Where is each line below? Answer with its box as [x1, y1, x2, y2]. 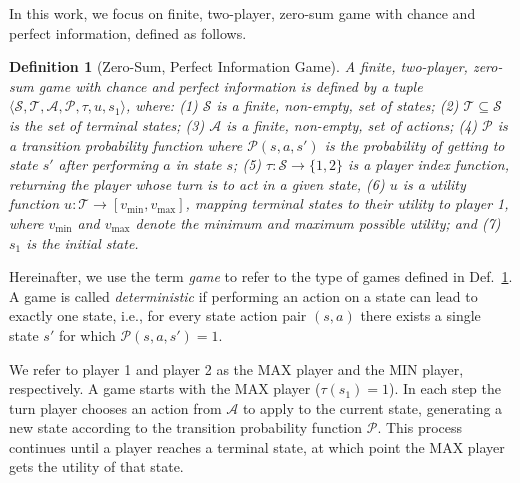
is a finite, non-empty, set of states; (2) [216, 95, 459, 116]
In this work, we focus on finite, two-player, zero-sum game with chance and [9, 3, 476, 23]
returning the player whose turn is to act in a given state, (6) [9, 173, 385, 194]
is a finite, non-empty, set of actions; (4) [226, 114, 478, 135]
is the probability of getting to [324, 134, 505, 155]
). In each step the [388, 378, 502, 399]
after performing [58, 154, 159, 175]
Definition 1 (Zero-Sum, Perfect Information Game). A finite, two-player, [9, 56, 468, 77]
